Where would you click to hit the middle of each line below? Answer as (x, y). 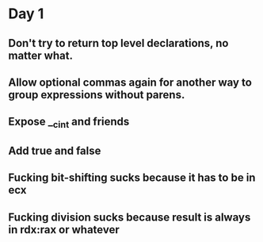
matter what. (41, 55)
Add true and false (55, 150)
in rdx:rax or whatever (64, 230)
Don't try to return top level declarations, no (118, 43)
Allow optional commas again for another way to (130, 82)
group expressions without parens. (97, 95)
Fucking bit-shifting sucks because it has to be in (132, 178)
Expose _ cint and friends (69, 123)
